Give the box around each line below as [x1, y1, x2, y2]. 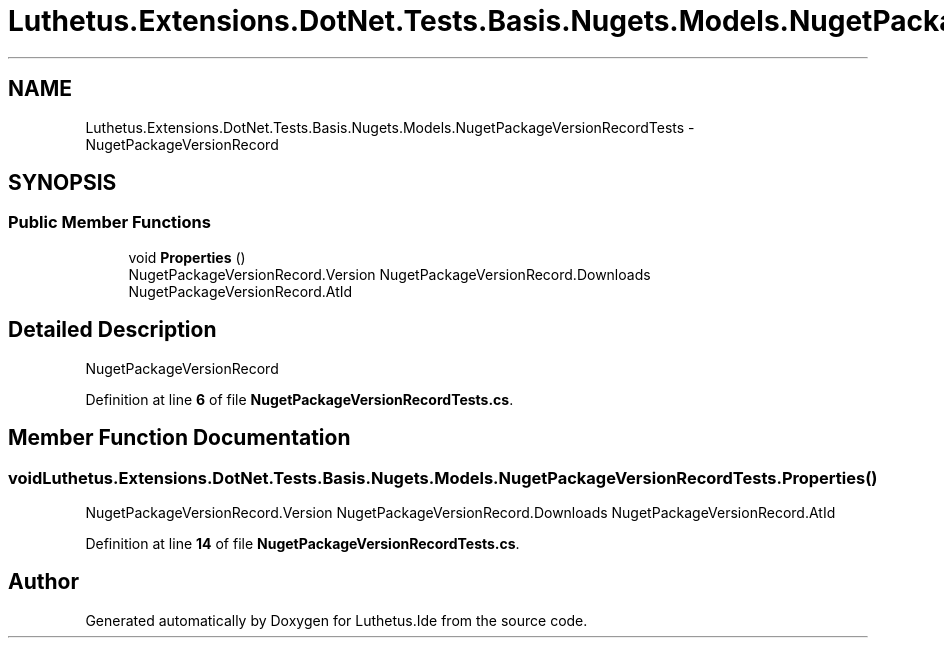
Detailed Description [8, 317, 217, 343]
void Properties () [128, 248, 246, 266]
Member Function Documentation [8, 425, 351, 451]
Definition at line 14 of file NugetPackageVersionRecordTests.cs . [85, 534, 520, 552]
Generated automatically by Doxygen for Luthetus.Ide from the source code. [85, 611, 588, 629]
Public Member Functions [8, 212, 211, 233]
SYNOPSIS [8, 170, 117, 196]
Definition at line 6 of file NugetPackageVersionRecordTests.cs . [85, 390, 514, 408]
